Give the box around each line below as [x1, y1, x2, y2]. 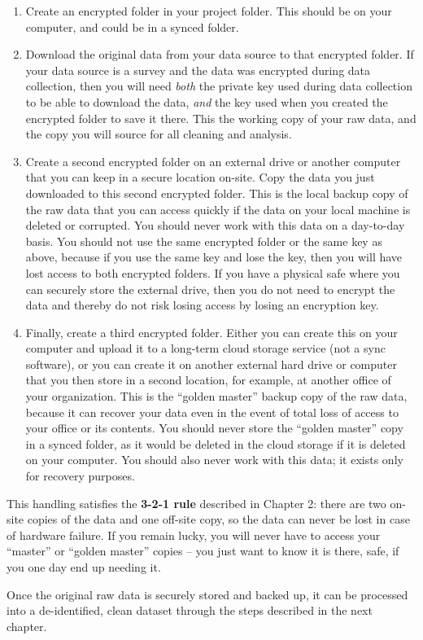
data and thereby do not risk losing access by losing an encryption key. [25, 296, 379, 313]
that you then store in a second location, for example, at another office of [25, 371, 391, 388]
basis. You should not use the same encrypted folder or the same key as [25, 232, 382, 249]
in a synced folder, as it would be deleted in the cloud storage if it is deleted [25, 435, 406, 452]
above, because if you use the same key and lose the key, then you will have [25, 248, 403, 265]
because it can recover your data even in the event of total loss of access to [25, 403, 399, 420]
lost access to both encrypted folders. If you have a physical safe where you [25, 264, 400, 281]
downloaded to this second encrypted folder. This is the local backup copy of [25, 184, 408, 201]
